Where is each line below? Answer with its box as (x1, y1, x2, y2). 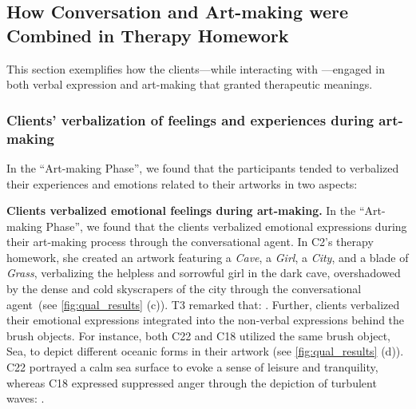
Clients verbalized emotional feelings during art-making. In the (6, 202, 356, 219)
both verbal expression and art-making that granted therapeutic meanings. (6, 76, 373, 93)
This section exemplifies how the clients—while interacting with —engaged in (6, 60, 385, 77)
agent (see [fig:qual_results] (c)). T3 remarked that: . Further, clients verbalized (6, 296, 400, 312)
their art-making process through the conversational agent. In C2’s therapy (6, 233, 374, 250)
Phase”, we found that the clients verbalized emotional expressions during (46, 217, 407, 234)
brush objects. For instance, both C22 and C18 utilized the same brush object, (6, 327, 390, 343)
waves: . (6, 390, 45, 407)
